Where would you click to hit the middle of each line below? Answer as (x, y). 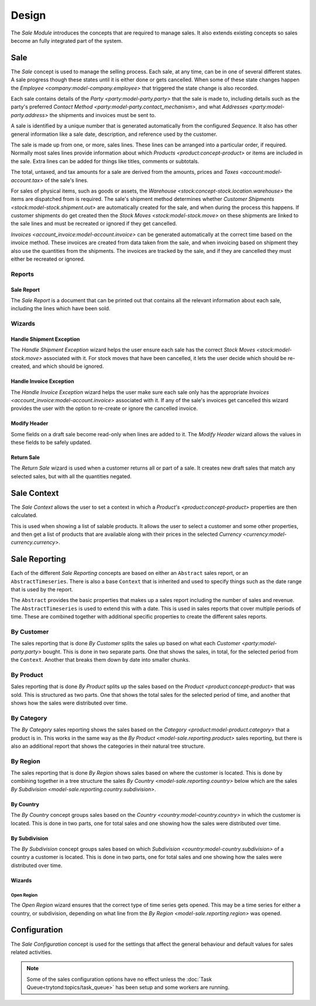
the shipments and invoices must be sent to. (103, 115)
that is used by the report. (42, 590)
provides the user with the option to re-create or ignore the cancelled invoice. (104, 408)
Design (28, 15)
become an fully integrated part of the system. (67, 40)
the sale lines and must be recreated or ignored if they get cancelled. (94, 224)
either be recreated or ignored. (48, 259)
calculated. (24, 515)
